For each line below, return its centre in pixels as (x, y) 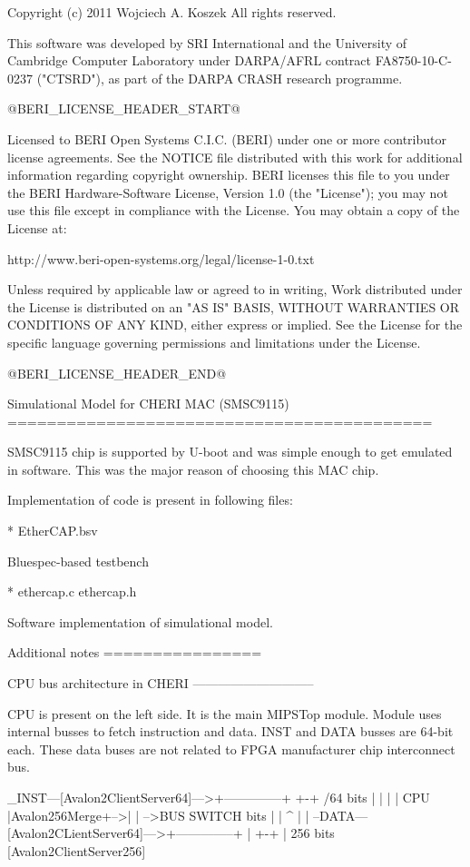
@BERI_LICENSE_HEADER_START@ (124, 108)
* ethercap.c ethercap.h (72, 591)
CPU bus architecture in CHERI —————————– (161, 683)
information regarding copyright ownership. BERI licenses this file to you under (229, 175)
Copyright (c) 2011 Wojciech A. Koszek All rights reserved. (172, 12)
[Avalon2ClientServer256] (77, 850)
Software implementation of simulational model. (140, 621)
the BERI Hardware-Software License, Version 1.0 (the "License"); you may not (228, 192)
